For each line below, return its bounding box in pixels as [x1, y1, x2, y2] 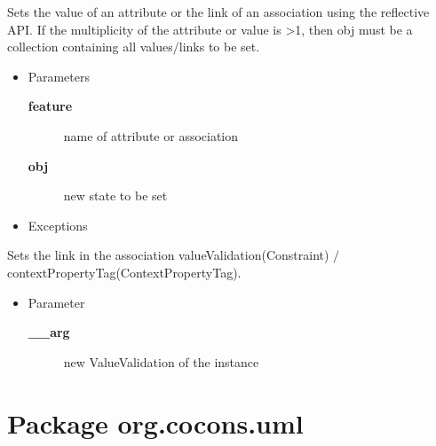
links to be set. [178, 37, 260, 56]
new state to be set [63, 186, 168, 205]
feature [28, 97, 73, 115]
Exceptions [28, 215, 88, 234]
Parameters [28, 67, 90, 85]
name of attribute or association [63, 126, 239, 145]
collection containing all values [7, 37, 173, 56]
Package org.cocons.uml [7, 404, 304, 441]
